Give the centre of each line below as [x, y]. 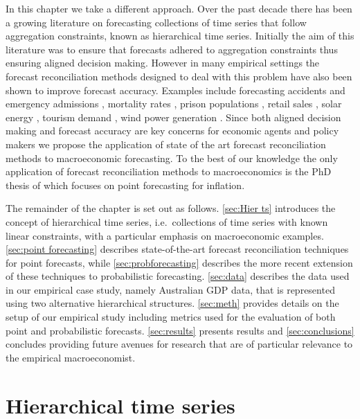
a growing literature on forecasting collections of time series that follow [156, 22]
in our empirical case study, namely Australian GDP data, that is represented [170, 289]
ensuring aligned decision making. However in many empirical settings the [163, 63]
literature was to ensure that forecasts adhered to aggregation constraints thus [172, 49]
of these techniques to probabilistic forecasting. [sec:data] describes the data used [178, 276]
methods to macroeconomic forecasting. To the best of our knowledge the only [172, 158]
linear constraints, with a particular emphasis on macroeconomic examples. [165, 235]
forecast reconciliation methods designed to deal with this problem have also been [179, 76]
